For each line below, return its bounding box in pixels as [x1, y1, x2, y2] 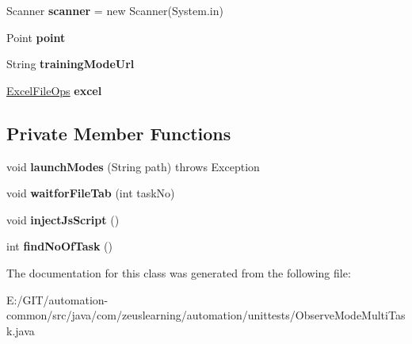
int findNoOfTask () [6, 238, 113, 254]
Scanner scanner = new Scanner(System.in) [6, 2, 223, 18]
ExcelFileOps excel [6, 82, 102, 98]
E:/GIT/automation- [6, 291, 109, 308]
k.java [6, 322, 35, 338]
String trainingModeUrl [6, 55, 135, 72]
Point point [6, 29, 66, 45]
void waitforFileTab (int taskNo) [6, 185, 175, 201]
